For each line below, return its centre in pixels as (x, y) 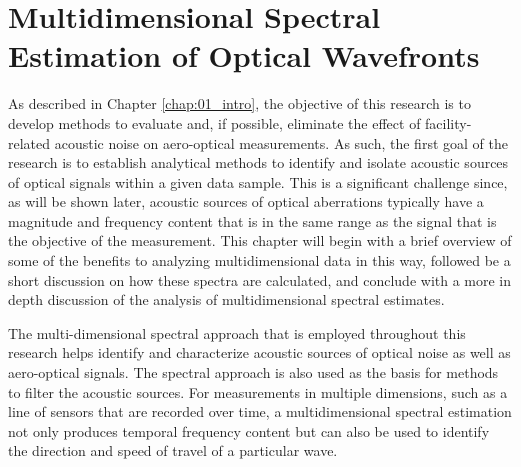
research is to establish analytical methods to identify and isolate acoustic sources (258, 162)
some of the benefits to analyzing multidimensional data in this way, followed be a (259, 260)
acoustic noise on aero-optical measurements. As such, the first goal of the (281, 142)
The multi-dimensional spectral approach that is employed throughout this (237, 332)
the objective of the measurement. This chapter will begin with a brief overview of (260, 240)
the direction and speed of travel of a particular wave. (173, 450)
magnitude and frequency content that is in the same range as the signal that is (252, 220)
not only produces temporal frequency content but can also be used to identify (249, 430)
